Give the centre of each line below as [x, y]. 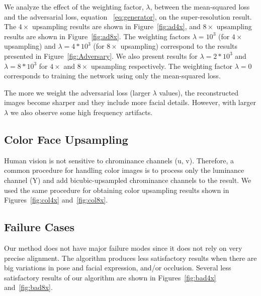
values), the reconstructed [199, 92]
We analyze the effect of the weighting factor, [74, 7]
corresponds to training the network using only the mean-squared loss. [112, 76]
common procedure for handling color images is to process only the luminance [124, 170]
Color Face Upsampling [66, 139]
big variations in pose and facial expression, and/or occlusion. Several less [118, 268]
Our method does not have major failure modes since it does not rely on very [123, 248]
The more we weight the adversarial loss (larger [77, 92]
